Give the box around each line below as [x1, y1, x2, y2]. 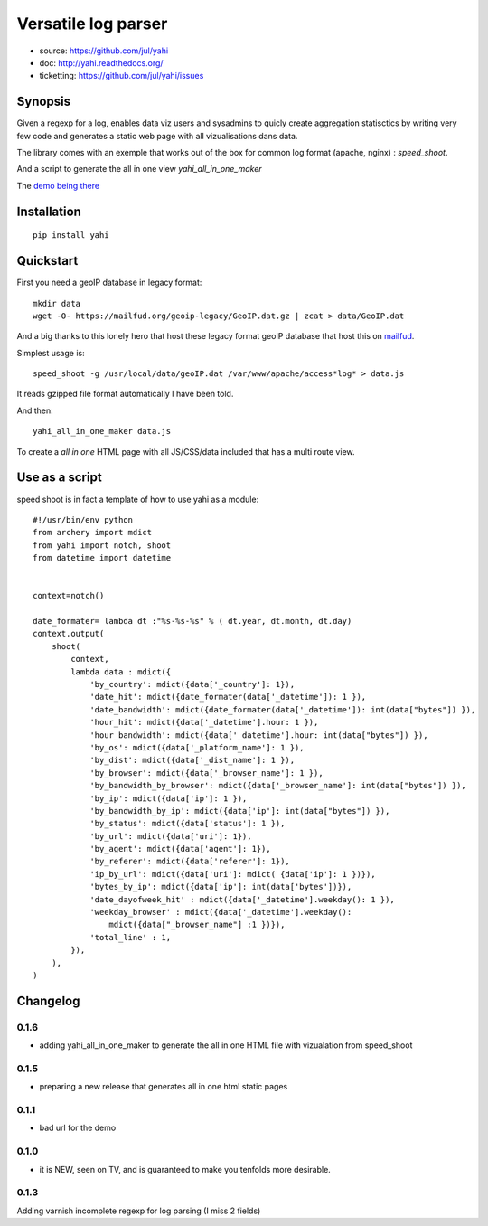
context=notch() [33, 590, 105, 601]
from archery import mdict [33, 527, 153, 538]
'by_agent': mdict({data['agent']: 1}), [89, 844, 271, 854]
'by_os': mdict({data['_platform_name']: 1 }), [89, 742, 305, 752]
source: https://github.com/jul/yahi [39, 45, 169, 56]
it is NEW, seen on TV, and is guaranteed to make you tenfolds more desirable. [39, 1164, 332, 1174]
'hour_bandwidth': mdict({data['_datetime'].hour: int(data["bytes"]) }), [89, 730, 428, 740]
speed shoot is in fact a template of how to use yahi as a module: [16, 494, 259, 505]
